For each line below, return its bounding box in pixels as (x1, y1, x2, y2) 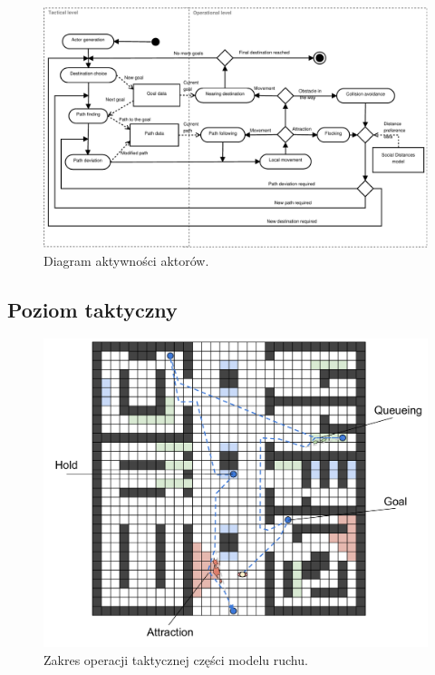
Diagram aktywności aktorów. (43, 250, 209, 269)
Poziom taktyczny (7, 295, 178, 323)
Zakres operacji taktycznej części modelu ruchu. (43, 650, 308, 669)
